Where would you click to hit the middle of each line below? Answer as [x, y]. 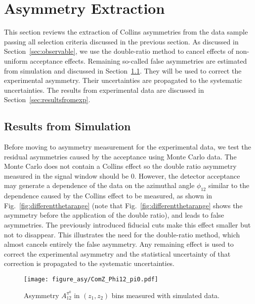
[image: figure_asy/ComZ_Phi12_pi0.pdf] [91, 279]
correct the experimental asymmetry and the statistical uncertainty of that [117, 253]
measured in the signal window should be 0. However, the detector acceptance [122, 175]
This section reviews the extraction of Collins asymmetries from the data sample [126, 32]
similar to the [229, 185]
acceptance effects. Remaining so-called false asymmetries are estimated [138, 60]
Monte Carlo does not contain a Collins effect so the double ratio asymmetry [120, 166]
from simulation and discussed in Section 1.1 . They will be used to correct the [123, 70]
